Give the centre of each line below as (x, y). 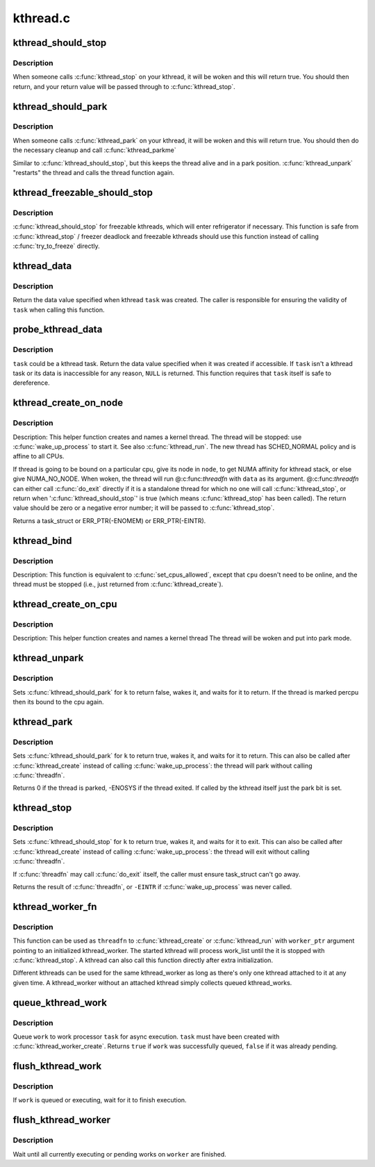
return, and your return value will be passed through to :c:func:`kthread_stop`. (124, 86)
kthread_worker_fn (55, 907)
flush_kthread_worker (62, 1120)
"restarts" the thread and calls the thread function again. (94, 173)
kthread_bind (42, 541)
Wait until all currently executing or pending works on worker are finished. (119, 1154)
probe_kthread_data (58, 330)
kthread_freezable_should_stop (83, 192)
